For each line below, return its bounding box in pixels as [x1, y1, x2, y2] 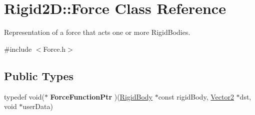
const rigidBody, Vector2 [158, 91, 234, 102]
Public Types [4, 68, 74, 83]
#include [4, 43, 32, 54]
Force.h [43, 43, 66, 54]
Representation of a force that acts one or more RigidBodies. [4, 27, 190, 37]
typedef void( [4, 91, 44, 102]
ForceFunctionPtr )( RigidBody [50, 91, 152, 102]
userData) [22, 101, 53, 112]
